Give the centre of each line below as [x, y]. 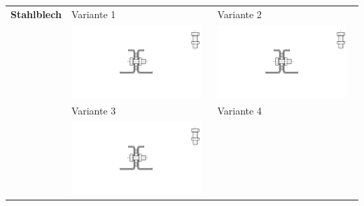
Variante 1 [93, 14]
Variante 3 [93, 111]
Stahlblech [36, 14]
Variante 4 [239, 111]
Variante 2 [239, 14]
